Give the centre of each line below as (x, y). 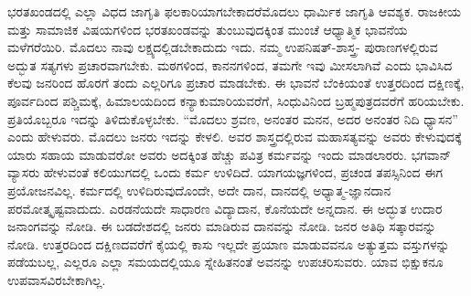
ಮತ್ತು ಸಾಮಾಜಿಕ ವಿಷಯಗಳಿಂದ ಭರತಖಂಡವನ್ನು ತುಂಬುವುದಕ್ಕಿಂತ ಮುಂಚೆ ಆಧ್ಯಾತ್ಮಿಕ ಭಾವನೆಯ (208, 29)
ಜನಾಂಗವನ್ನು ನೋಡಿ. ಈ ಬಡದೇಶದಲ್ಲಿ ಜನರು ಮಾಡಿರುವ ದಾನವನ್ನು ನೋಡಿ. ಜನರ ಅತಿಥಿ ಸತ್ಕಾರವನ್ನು (222, 226)
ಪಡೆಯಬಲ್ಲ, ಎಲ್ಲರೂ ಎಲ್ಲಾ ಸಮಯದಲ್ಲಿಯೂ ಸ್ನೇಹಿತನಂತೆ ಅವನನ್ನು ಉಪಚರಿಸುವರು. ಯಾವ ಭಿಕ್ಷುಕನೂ (225, 262)
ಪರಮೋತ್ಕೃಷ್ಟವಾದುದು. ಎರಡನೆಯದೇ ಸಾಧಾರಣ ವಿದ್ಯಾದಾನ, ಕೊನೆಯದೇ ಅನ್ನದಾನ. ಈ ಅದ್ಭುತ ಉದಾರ (225, 208)
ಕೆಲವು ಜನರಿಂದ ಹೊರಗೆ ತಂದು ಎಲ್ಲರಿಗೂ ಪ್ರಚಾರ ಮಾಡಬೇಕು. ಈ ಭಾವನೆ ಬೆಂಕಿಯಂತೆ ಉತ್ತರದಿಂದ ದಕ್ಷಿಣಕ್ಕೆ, (236, 83)
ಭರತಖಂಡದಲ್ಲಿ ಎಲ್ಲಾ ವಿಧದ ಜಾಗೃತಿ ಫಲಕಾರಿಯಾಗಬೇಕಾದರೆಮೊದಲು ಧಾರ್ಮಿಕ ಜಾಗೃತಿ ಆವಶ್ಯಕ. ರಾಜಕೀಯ (235, 11)
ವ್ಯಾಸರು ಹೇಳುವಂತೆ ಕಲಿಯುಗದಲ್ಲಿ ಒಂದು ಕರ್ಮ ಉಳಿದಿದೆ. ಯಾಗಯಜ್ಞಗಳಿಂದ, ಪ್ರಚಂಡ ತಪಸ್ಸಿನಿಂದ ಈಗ (225, 172)
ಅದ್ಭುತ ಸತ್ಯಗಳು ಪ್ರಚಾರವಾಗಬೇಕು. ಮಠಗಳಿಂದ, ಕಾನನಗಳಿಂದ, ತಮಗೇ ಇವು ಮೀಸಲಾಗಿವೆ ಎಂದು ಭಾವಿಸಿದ (230, 64)
